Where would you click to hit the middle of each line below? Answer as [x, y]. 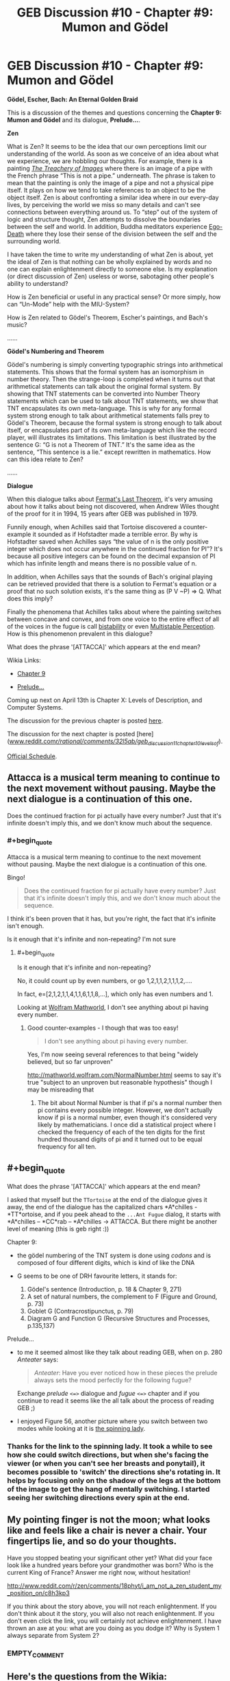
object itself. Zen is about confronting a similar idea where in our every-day [113, 197]
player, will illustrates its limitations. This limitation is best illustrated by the [112, 437]
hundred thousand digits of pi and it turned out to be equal [120, 1139]
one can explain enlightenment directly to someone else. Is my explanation [112, 269]
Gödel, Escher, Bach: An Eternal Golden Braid [73, 99]
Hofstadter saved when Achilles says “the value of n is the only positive [108, 541]
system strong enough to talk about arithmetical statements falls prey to [108, 415]
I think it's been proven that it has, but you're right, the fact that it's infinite [112, 919]
